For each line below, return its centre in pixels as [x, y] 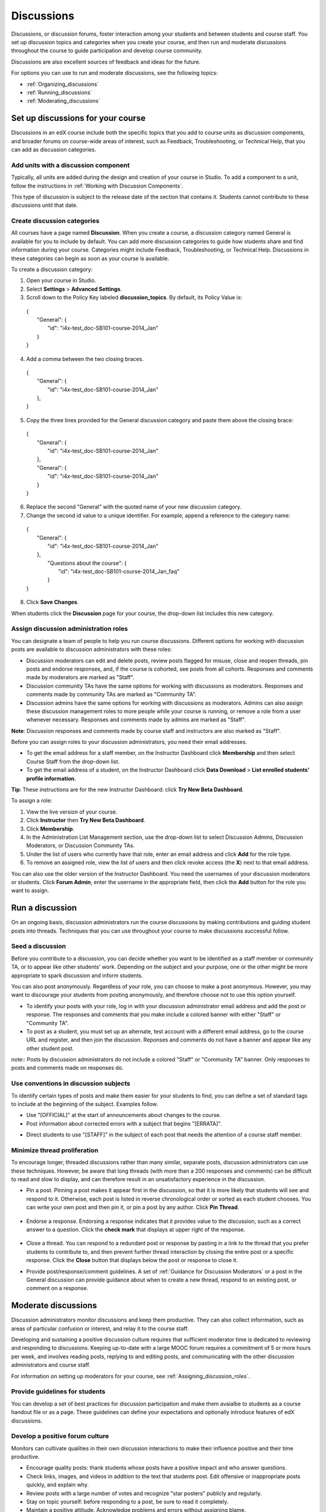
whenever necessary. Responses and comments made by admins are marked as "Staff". [136, 720]
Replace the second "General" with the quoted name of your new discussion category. [134, 507]
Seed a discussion [39, 947]
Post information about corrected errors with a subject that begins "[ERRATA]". [124, 1123]
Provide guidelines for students [58, 1392]
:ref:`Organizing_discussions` [62, 84]
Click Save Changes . [53, 602]
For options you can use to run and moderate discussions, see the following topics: [115, 73]
